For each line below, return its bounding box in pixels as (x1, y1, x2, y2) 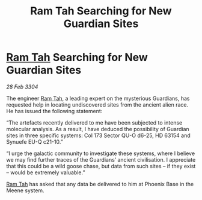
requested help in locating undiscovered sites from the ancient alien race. (6, 101, 188, 108)
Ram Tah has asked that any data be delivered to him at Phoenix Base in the (6, 180, 194, 187)
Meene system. (6, 187, 44, 194)
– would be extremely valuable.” (6, 169, 85, 176)
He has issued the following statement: (6, 107, 103, 114)
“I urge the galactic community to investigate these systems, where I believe (6, 150, 195, 157)
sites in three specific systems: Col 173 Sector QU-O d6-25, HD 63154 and (6, 132, 191, 139)
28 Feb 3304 (6, 83, 38, 90)
